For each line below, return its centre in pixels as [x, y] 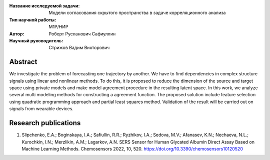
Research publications [45, 123]
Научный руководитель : [36, 40]
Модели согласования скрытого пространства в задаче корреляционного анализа [137, 13]
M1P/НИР [58, 27]
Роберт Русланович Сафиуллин [82, 34]
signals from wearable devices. [41, 109]
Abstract [23, 62]
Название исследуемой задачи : [44, 6]
